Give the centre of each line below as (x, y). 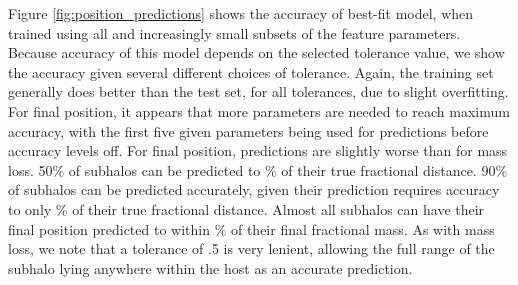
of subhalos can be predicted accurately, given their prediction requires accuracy (254, 189)
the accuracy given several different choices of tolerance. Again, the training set (251, 71)
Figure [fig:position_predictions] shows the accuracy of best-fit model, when (241, 13)
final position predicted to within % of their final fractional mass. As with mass (251, 228)
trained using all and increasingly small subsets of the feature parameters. (234, 32)
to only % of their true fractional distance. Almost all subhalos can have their (246, 208)
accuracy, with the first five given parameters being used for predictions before (248, 130)
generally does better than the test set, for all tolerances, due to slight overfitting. (258, 91)
